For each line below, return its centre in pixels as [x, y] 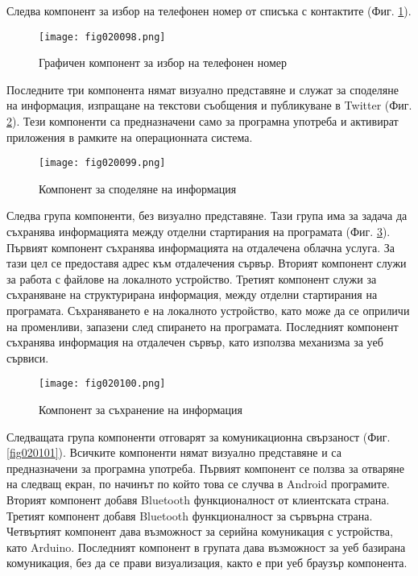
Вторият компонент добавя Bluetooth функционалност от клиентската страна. [198, 500]
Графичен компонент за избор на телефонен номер [163, 62]
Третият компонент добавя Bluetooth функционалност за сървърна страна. [190, 515]
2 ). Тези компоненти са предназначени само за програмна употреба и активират [203, 121]
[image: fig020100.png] [102, 384]
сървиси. [28, 357]
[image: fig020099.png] [102, 163]
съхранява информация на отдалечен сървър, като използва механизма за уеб [195, 342]
